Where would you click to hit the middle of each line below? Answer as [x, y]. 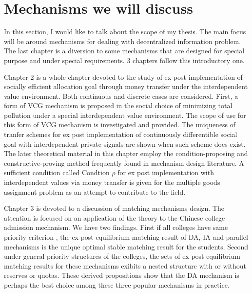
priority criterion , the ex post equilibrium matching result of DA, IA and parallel [126, 237]
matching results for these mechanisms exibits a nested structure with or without [125, 265]
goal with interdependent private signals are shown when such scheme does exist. [125, 144]
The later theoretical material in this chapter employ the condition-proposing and [126, 153]
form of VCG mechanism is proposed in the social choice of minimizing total [118, 105]
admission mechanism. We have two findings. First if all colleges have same [116, 227]
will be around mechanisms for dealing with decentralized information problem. [123, 41]
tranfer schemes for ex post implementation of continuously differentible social [121, 134]
